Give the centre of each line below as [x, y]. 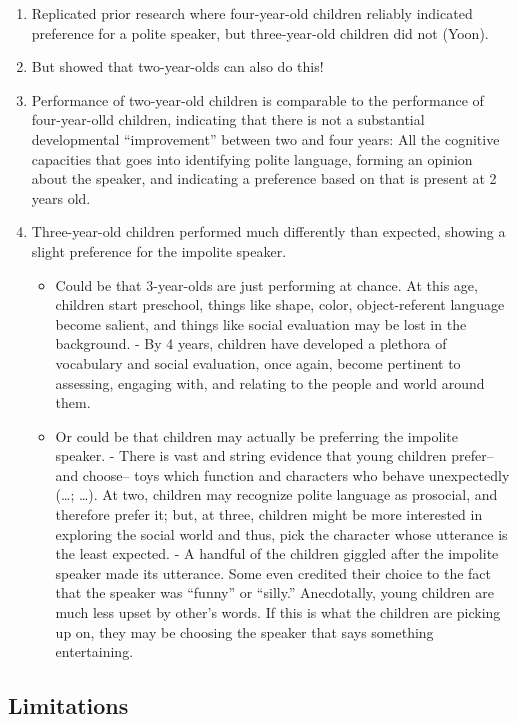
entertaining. [94, 651]
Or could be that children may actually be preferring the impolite [256, 435]
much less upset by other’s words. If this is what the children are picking [278, 612]
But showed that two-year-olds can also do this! [177, 66]
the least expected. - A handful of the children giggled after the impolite [277, 553]
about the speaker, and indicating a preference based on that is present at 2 [264, 178]
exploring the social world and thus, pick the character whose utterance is [281, 533]
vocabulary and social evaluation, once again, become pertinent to [258, 362]
